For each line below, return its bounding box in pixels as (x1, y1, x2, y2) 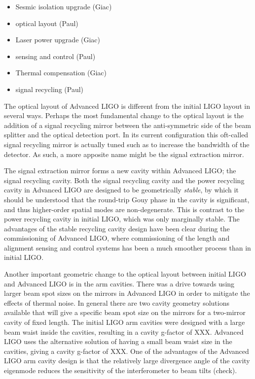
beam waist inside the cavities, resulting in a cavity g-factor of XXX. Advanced (4, 326, 244, 337)
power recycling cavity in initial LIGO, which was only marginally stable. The (4, 214, 240, 224)
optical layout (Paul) (15, 18, 78, 28)
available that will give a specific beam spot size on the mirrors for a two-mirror (4, 307, 246, 317)
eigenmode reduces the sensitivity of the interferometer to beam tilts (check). (4, 365, 237, 375)
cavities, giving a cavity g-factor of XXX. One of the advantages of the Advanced (4, 346, 249, 356)
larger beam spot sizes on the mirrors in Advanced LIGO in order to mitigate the (4, 288, 250, 298)
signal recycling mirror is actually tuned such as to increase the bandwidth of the (4, 139, 250, 149)
